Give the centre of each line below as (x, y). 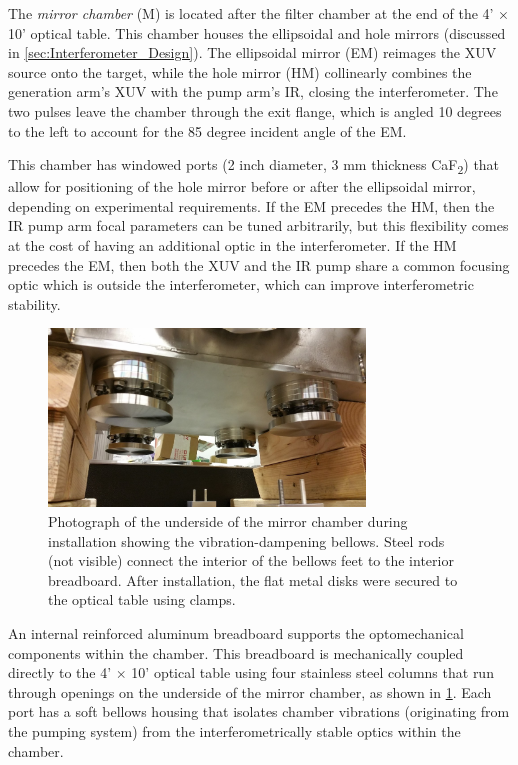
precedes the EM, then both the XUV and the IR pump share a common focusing (259, 264)
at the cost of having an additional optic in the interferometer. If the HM (232, 245)
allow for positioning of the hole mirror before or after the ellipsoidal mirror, (242, 186)
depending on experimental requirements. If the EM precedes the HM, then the (251, 205)
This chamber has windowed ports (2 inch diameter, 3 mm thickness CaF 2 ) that (254, 165)
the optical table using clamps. (142, 599)
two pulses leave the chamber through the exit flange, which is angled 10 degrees (255, 110)
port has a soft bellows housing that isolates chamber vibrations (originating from (259, 711)
